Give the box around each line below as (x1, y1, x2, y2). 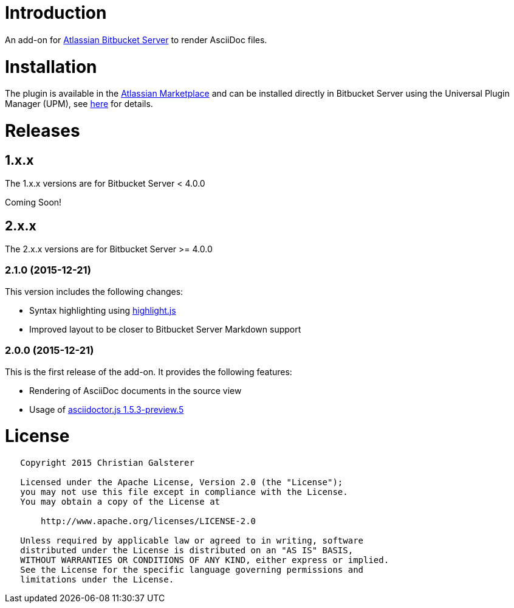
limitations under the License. (20, 575, 174, 585)
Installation (5, 56, 97, 77)
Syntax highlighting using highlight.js (29, 305, 176, 316)
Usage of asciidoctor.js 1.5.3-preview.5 (29, 404, 184, 415)
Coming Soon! (5, 197, 62, 208)
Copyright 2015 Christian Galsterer (20, 458, 194, 468)
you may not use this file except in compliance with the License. (20, 487, 348, 497)
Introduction (5, 2, 107, 23)
